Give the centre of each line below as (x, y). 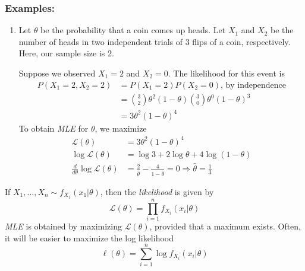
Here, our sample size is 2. (66, 53)
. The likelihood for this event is (226, 73)
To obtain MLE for (54, 128)
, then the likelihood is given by (157, 191)
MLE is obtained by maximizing (63, 226)
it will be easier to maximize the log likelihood (89, 237)
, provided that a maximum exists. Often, (225, 226)
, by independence (253, 85)
